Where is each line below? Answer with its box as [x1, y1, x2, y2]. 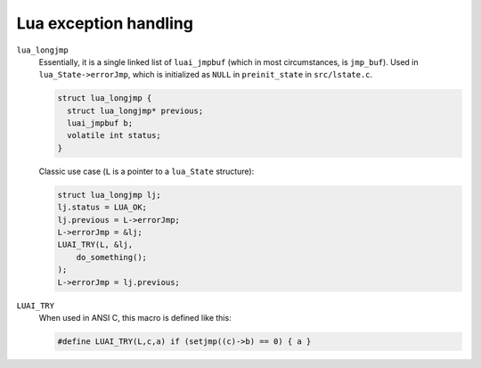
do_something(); [76, 252, 147, 262]
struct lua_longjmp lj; [57, 190, 162, 200]
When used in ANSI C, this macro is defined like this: [38, 312, 232, 323]
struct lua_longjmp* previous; [67, 105, 204, 116]
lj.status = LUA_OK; [57, 202, 147, 213]
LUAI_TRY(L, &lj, [57, 240, 134, 249]
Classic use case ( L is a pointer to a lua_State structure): [38, 166, 255, 176]
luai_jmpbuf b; [67, 119, 134, 128]
